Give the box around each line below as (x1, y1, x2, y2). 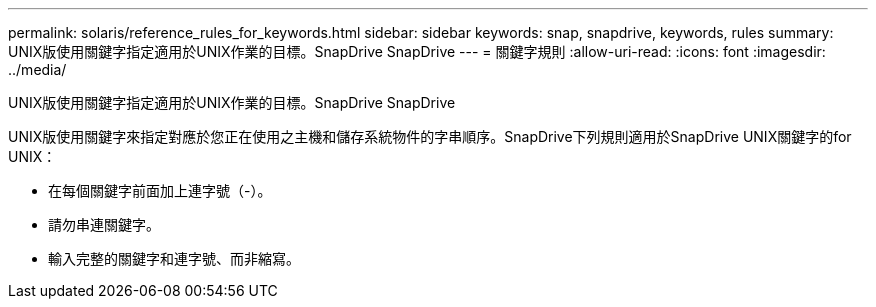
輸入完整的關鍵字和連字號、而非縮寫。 (48, 250, 300, 267)
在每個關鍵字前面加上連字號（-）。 (48, 182, 272, 199)
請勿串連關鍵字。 (48, 216, 160, 233)
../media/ (8, 61, 67, 78)
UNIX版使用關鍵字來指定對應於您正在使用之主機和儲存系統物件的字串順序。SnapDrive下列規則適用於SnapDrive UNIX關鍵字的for (8, 128, 852, 145)
